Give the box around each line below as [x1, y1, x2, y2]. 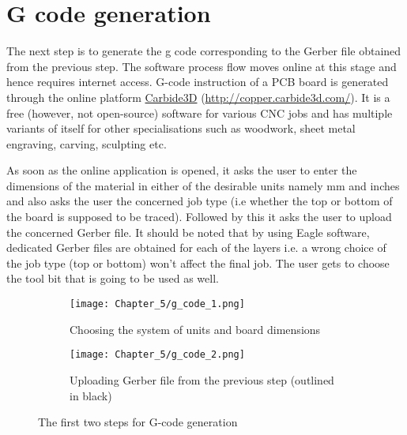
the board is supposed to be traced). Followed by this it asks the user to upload [6, 208, 392, 225]
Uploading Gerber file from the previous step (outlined [70, 371, 334, 388]
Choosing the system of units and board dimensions [70, 321, 321, 337]
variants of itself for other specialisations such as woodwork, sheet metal [6, 120, 356, 137]
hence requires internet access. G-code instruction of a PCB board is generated [6, 73, 389, 90]
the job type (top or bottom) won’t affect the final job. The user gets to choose [6, 254, 390, 271]
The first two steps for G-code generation [38, 414, 238, 430]
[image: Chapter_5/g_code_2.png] [70, 349, 245, 361]
